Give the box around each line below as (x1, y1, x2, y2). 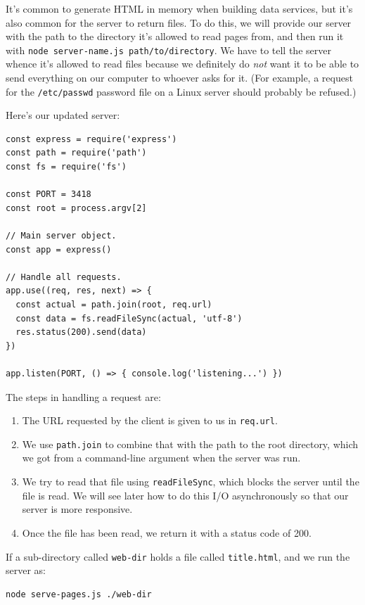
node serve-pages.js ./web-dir (6, 589, 152, 599)
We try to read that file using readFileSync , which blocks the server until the (22, 474, 359, 489)
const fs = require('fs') (6, 162, 127, 172)
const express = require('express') (6, 134, 177, 144)
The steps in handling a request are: (6, 389, 161, 404)
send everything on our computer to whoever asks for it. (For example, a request (6, 70, 353, 85)
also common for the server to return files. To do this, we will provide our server (6, 15, 352, 30)
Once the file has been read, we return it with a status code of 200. (22, 525, 312, 540)
